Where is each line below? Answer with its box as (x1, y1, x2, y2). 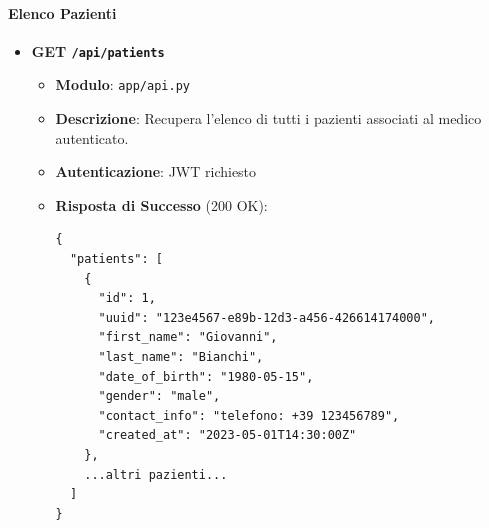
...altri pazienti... (84, 467, 228, 482)
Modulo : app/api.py (55, 74, 190, 95)
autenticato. (55, 127, 129, 148)
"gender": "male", (98, 389, 221, 404)
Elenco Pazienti (8, 2, 117, 23)
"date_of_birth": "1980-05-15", (98, 369, 314, 384)
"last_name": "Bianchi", (98, 350, 264, 365)
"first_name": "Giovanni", (98, 330, 278, 345)
